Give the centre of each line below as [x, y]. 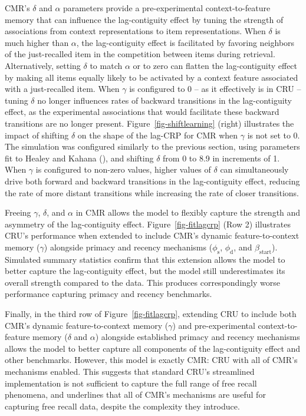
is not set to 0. [274, 135]
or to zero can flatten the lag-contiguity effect [215, 65]
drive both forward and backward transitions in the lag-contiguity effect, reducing [152, 181]
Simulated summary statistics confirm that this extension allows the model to [145, 259]
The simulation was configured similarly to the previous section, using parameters [152, 146]
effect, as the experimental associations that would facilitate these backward [142, 112]
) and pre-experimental [214, 325]
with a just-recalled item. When [62, 89]
